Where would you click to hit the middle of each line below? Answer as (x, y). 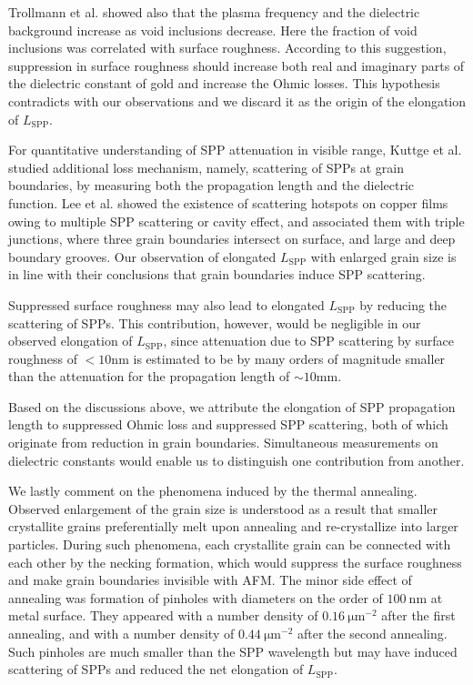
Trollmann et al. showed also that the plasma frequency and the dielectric (214, 12)
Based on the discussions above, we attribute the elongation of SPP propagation (232, 406)
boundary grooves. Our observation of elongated (142, 256)
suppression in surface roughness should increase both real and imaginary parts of (236, 65)
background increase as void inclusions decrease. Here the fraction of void (213, 30)
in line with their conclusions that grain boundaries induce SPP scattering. (217, 274)
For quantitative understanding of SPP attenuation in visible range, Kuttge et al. (235, 150)
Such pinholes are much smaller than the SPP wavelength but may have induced (233, 651)
